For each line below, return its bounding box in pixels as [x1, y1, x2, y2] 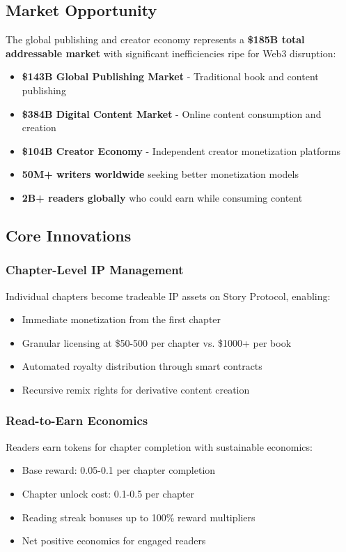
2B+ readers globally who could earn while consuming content [22, 190, 303, 204]
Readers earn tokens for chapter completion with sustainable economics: [6, 439, 313, 454]
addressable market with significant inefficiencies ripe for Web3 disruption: [6, 45, 336, 60]
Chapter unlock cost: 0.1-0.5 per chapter [22, 486, 194, 500]
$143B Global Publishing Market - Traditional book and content [22, 69, 319, 84]
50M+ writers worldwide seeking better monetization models [22, 167, 299, 181]
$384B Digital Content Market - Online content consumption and [22, 106, 322, 121]
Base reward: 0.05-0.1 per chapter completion [22, 463, 216, 477]
